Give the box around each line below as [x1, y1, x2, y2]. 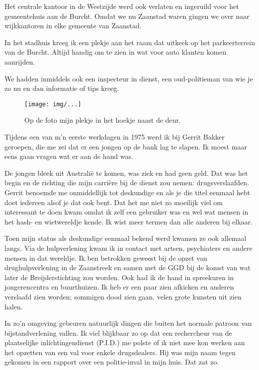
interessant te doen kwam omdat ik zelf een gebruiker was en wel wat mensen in [4, 207, 249, 217]
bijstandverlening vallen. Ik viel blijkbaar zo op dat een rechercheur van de [4, 327, 232, 338]
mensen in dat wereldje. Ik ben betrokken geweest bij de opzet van [4, 252, 207, 263]
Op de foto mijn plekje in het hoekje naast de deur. [24, 115, 181, 125]
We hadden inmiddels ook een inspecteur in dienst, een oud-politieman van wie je [4, 73, 253, 83]
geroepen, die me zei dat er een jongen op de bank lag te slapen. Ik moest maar [4, 141, 247, 151]
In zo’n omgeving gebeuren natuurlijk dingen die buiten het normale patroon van [4, 318, 252, 328]
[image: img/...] [24, 100, 82, 108]
